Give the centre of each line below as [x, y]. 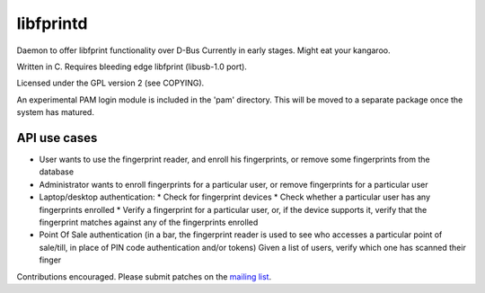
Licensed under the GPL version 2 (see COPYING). [110, 83]
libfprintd [52, 23]
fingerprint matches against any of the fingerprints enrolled [149, 222]
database [57, 172]
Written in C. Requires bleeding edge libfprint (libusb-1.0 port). [132, 67]
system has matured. [55, 112]
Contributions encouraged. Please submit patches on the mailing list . [144, 276]
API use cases [57, 138]
